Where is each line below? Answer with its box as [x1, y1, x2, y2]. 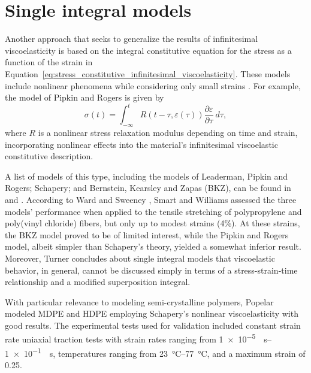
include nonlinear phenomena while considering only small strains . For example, [5, 79, 301, 92]
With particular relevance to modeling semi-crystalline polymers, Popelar [5, 295, 274, 308]
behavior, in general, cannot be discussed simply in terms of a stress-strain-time [5, 263, 298, 276]
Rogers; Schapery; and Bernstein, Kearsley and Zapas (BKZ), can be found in [5, 181, 291, 194]
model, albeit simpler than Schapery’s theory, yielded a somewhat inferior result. [5, 240, 301, 253]
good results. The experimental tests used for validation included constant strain [5, 319, 301, 331]
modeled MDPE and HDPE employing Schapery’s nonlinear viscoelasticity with [5, 307, 298, 320]
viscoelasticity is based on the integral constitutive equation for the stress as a [5, 44, 292, 56]
